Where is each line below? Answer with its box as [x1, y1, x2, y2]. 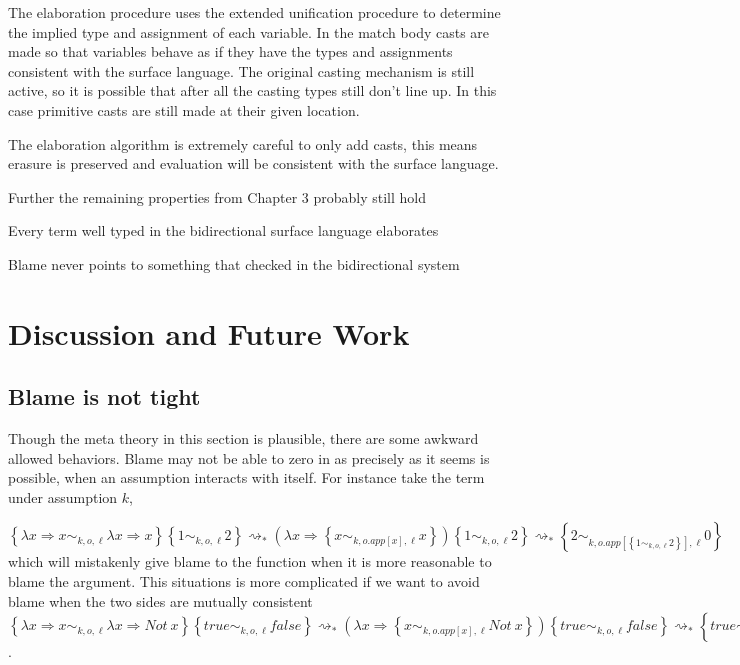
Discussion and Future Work [8, 312, 410, 353]
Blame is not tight [8, 381, 201, 412]
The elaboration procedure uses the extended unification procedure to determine [8, 2, 501, 22]
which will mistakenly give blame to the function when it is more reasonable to [8, 551, 492, 572]
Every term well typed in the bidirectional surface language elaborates [8, 220, 439, 241]
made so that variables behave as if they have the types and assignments [8, 41, 453, 62]
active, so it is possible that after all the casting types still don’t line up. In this [8, 80, 497, 101]
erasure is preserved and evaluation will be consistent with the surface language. [8, 153, 499, 174]
